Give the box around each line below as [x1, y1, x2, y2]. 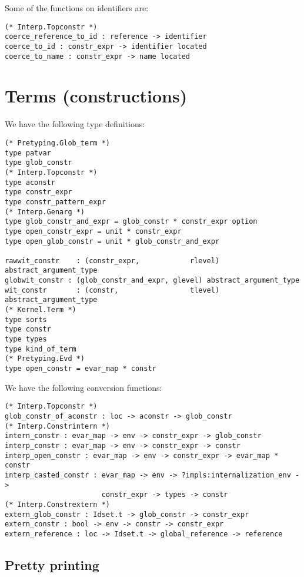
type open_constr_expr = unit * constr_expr [5, 227, 182, 236]
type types [5, 335, 47, 344]
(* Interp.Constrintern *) [5, 422, 110, 430]
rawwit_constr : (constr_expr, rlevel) [5, 256, 220, 265]
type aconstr [5, 178, 55, 187]
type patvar [5, 148, 51, 157]
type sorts [5, 315, 47, 324]
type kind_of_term [5, 344, 76, 353]
